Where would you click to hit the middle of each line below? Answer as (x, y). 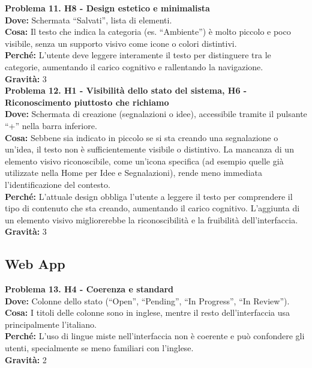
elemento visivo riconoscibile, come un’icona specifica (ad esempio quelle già (144, 161)
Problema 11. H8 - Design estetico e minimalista (107, 8)
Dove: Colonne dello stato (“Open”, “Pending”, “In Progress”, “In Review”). (147, 300)
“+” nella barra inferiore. (51, 125)
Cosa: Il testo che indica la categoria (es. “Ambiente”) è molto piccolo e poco (148, 32)
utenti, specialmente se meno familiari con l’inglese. (99, 348)
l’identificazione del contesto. (58, 184)
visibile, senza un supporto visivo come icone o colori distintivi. (121, 43)
